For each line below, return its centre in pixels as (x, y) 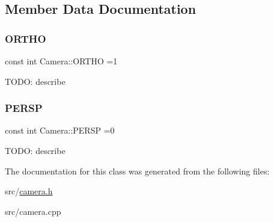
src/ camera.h (29, 191)
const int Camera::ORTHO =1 (61, 61)
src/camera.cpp (33, 211)
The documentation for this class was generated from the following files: (137, 171)
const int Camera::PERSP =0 (60, 130)
